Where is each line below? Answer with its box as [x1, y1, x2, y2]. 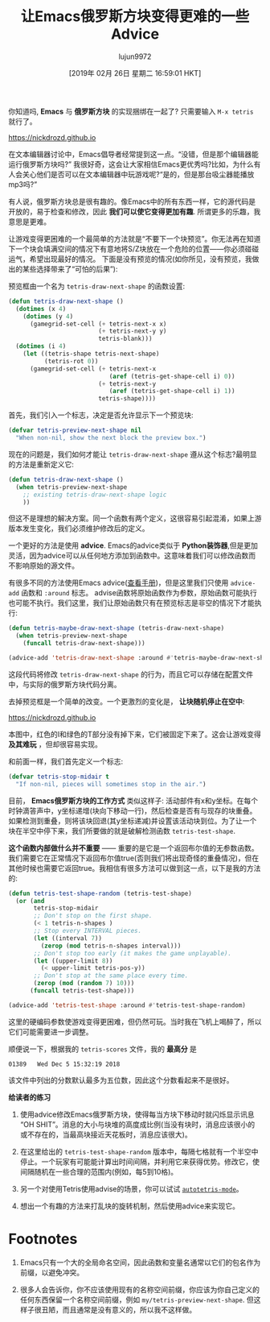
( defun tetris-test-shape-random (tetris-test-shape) [8, 889, 193, 897]
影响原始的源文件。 [14, 561, 79, 570]
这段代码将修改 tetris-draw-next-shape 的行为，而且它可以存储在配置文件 [8, 669, 254, 679]
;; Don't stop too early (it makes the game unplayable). [33, 949, 231, 957]
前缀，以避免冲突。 [19, 1267, 84, 1277]
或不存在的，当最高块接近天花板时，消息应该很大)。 [19, 1129, 192, 1139]
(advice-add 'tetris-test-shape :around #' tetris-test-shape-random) [8, 1001, 247, 1009]
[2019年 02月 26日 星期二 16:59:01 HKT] [68, 68, 202, 77]
